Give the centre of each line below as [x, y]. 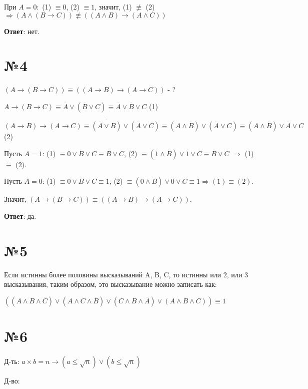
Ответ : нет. [22, 31]
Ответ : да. [20, 216]
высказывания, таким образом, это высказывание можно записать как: [110, 284]
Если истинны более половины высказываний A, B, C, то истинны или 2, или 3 [126, 274]
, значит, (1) [113, 7]
